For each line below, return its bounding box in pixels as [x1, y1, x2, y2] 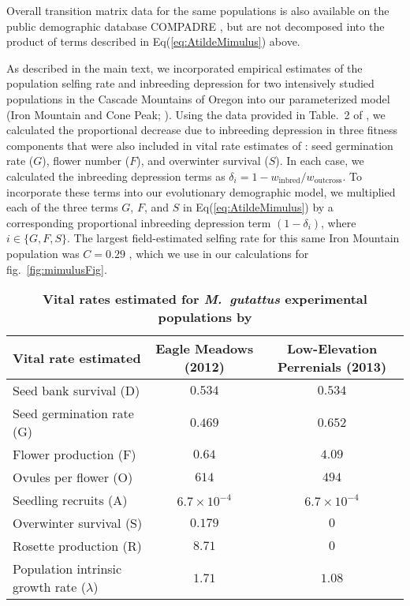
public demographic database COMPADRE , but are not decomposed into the [6, 17, 385, 34]
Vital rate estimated [13, 348, 141, 367]
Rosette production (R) [13, 537, 142, 555]
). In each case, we [275, 152, 364, 169]
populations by [158, 308, 252, 327]
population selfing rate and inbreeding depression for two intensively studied [6, 75, 375, 92]
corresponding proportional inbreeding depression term [6, 214, 271, 230]
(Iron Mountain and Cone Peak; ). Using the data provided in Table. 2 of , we [6, 106, 386, 122]
